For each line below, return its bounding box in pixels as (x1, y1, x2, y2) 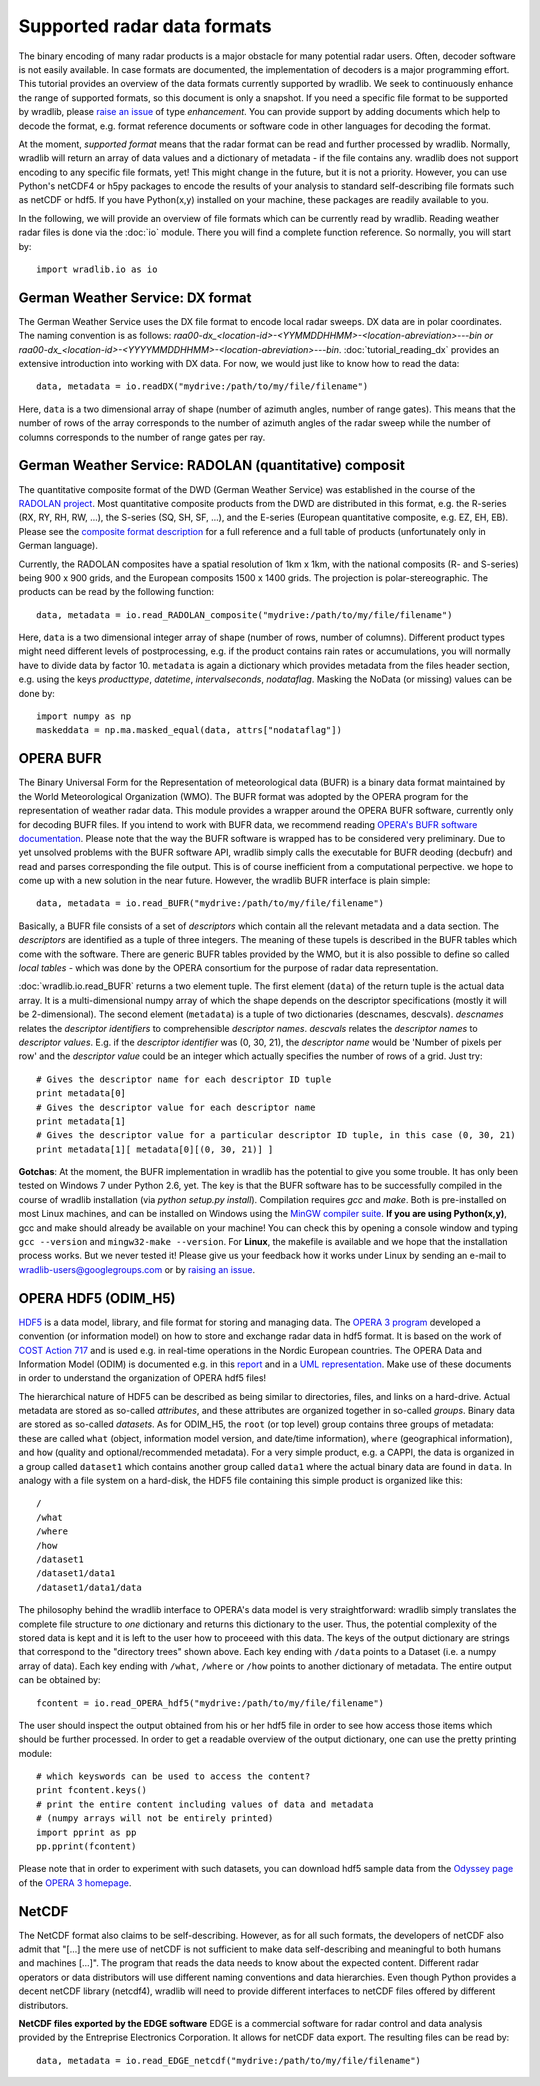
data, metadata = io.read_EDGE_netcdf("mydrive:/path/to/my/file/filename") (36, 2055, 422, 2066)
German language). (18, 540, 99, 552)
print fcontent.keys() (36, 1785, 148, 1796)
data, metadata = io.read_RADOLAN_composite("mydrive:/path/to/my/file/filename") (36, 609, 453, 620)
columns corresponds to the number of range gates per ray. (18, 431, 266, 443)
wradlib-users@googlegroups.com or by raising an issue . (18, 1263, 255, 1275)
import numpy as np (36, 711, 132, 722)
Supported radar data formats (18, 15, 272, 37)
